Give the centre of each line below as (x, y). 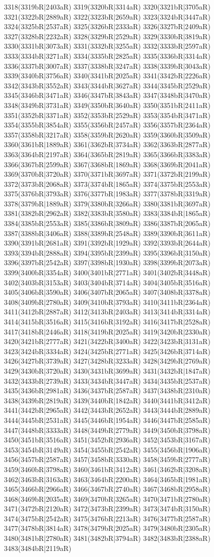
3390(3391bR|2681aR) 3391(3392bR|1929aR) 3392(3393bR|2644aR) (107, 243)
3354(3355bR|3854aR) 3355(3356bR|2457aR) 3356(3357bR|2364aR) (107, 125)
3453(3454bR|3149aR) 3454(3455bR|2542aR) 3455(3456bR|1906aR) (107, 449)
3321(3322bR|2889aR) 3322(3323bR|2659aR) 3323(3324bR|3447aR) (107, 16)
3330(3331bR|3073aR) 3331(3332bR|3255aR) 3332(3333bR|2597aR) (107, 46)
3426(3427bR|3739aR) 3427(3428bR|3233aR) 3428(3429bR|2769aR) (107, 361)
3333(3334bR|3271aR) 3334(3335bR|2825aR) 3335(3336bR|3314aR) (107, 55)
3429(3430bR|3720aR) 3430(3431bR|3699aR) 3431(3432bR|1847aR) (107, 370)
